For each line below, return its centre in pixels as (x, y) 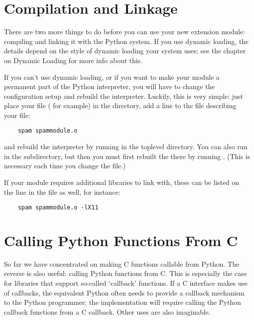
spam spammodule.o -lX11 (58, 208)
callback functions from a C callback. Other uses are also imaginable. (107, 311)
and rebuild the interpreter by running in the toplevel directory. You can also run (126, 147)
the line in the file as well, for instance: (62, 192)
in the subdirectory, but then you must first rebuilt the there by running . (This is (127, 156)
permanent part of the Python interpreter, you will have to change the (109, 86)
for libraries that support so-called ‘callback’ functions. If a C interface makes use (126, 283)
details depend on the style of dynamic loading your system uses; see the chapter (125, 51)
